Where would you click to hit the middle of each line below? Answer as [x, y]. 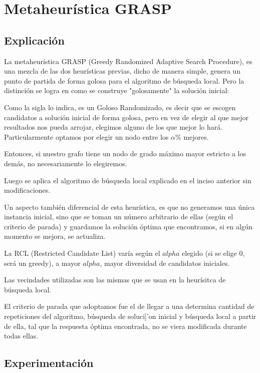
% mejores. [192, 136]
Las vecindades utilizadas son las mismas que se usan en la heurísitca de [115, 280]
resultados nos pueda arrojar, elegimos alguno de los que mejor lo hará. [113, 127]
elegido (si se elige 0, [213, 253]
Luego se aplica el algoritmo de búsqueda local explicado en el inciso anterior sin [128, 180]
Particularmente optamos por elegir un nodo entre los [86, 136]
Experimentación [49, 363]
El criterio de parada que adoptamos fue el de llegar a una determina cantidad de [129, 306]
